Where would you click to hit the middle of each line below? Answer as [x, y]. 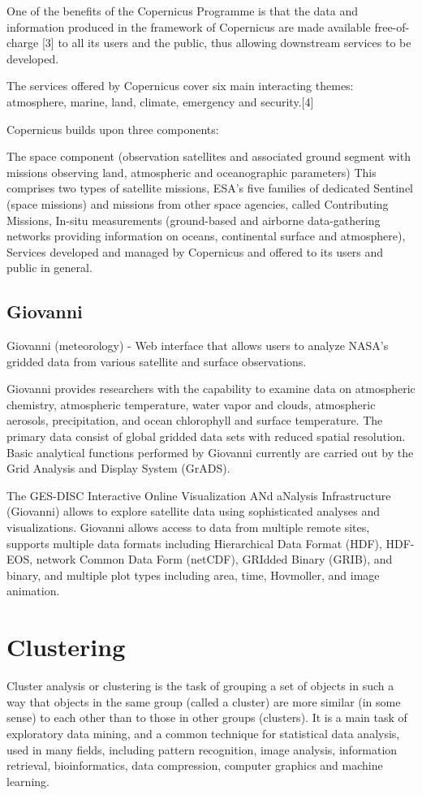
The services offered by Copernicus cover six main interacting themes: [180, 86]
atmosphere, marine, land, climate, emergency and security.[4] [160, 101]
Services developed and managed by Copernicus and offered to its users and [195, 251]
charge [23, 43]
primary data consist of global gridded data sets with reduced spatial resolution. [206, 436]
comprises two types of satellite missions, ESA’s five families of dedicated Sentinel [210, 188]
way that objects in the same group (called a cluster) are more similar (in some [204, 701]
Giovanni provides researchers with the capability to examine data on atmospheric [211, 389]
